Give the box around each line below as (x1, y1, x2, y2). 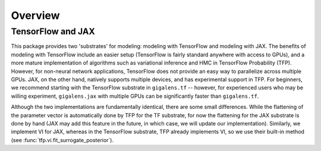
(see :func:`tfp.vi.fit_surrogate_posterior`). (11, 136, 114, 143)
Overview (11, 9, 60, 22)
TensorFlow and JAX (11, 26, 95, 37)
